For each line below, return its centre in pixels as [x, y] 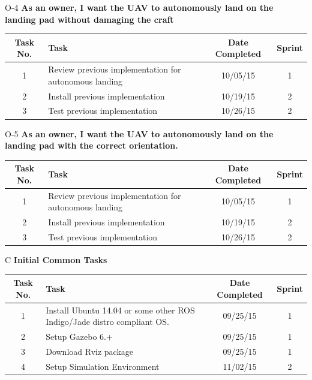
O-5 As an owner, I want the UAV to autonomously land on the [139, 133]
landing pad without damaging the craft [89, 19]
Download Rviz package [90, 351]
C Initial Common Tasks [56, 260]
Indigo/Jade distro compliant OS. [107, 322]
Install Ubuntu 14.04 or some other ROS [120, 310]
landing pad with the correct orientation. [91, 145]
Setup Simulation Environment [103, 366]
